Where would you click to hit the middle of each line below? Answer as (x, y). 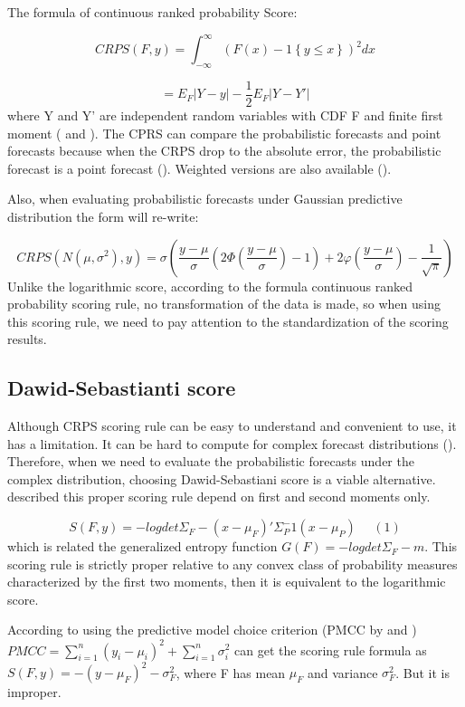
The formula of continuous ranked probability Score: (152, 12)
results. (27, 339)
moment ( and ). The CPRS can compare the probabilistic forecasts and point (224, 133)
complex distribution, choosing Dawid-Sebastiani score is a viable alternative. (222, 478)
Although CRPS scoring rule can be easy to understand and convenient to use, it (232, 426)
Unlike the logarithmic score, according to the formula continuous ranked (210, 286)
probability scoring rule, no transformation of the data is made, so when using (224, 304)
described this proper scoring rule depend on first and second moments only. (219, 497)
